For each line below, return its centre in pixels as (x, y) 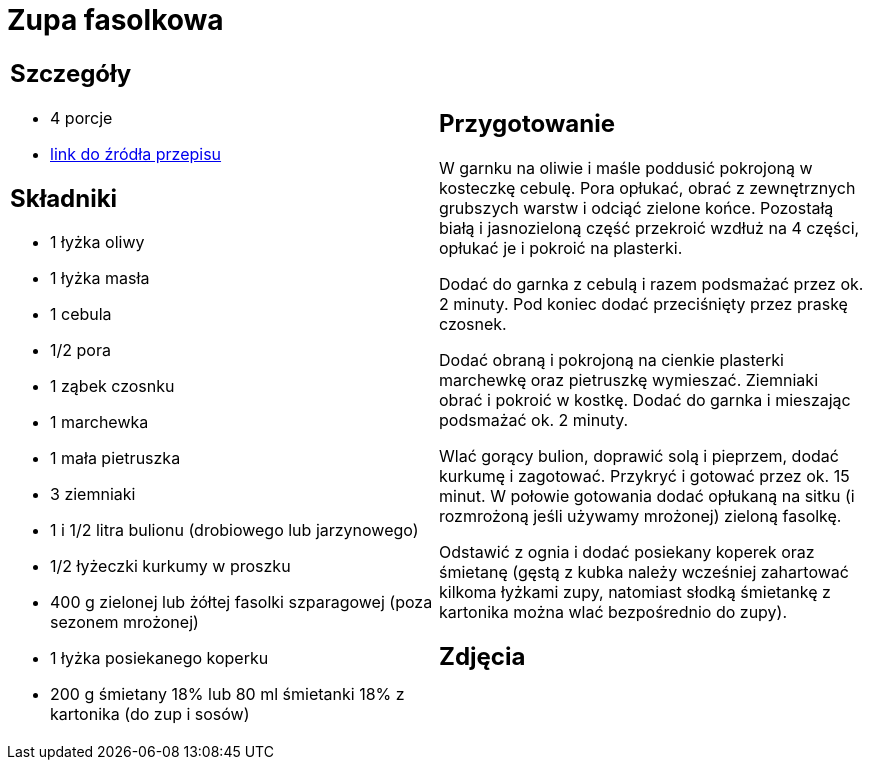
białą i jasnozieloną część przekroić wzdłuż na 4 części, (649, 227)
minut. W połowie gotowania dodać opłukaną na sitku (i (647, 495)
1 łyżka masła (100, 278)
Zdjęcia (482, 656)
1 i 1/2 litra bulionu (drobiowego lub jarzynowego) (234, 530)
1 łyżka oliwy (97, 242)
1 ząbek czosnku (112, 386)
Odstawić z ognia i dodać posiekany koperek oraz (627, 551)
